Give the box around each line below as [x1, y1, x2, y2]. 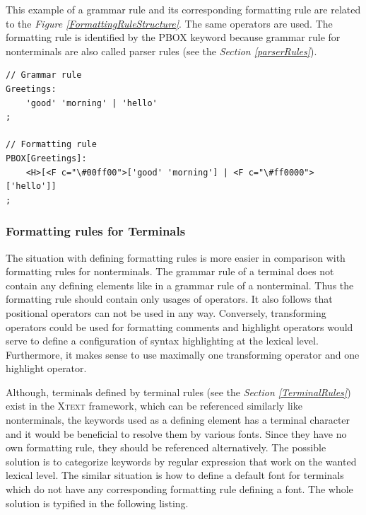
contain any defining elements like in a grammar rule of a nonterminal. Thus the [6, 277, 354, 292]
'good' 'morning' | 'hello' [25, 98, 158, 108]
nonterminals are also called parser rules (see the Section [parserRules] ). [6, 43, 317, 58]
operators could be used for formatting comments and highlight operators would [6, 319, 353, 334]
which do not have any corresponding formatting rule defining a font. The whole [6, 482, 353, 497]
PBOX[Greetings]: [6, 153, 87, 163]
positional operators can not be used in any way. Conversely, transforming [6, 305, 326, 320]
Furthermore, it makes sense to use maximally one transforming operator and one [6, 347, 360, 361]
